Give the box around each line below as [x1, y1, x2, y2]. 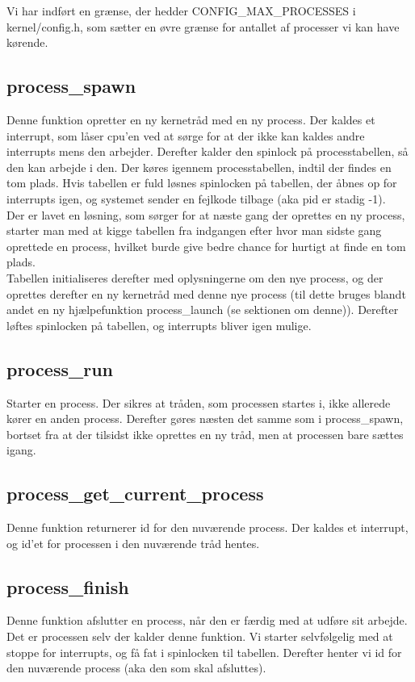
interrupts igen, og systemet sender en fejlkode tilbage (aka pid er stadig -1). [6, 190, 386, 207]
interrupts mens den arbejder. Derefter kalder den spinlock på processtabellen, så [6, 143, 409, 160]
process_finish [6, 574, 129, 599]
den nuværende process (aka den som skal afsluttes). [6, 659, 266, 676]
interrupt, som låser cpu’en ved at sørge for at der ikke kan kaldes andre [6, 127, 365, 144]
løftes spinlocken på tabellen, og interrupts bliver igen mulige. [6, 316, 312, 333]
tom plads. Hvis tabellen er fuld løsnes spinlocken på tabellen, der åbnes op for [6, 174, 397, 191]
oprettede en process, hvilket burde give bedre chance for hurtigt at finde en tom [6, 237, 406, 254]
